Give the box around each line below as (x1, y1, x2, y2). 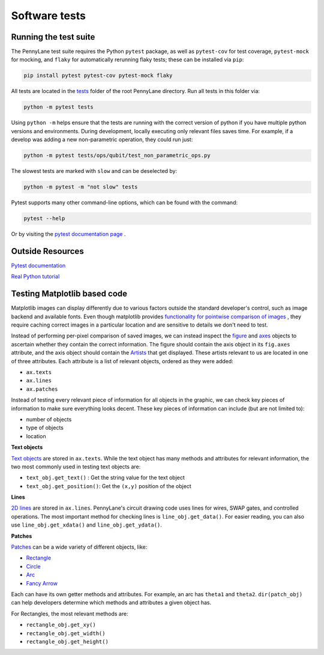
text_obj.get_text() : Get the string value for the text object (26, 474, 185, 481)
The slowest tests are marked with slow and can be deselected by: (11, 168, 178, 175)
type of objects (26, 424, 64, 432)
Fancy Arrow (26, 579, 58, 587)
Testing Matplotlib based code (11, 289, 128, 299)
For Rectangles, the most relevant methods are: (11, 610, 128, 617)
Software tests (11, 9, 86, 22)
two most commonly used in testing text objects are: (11, 463, 141, 470)
